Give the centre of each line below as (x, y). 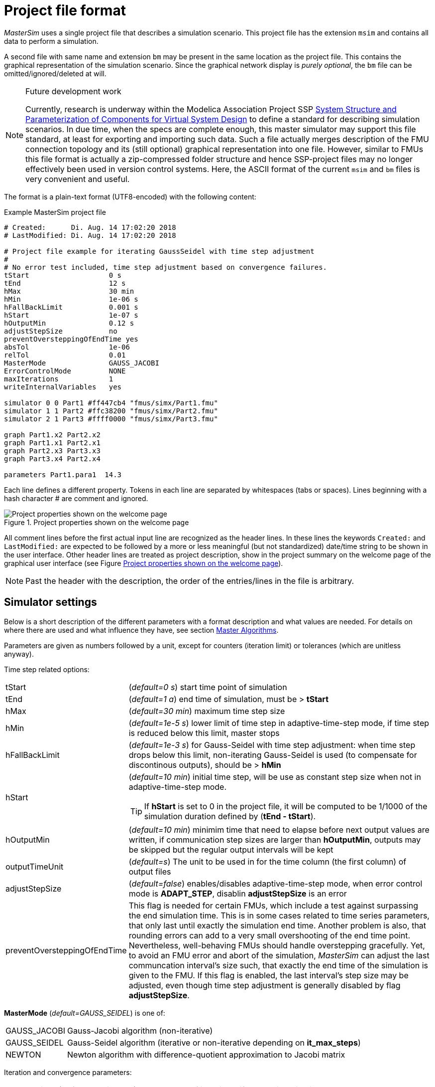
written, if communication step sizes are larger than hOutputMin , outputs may (275, 839)
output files (150, 871)
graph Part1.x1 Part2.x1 (52, 443)
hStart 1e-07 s (71, 315)
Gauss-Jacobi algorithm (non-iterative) (140, 1030)
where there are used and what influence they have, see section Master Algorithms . (141, 630)
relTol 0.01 (65, 355)
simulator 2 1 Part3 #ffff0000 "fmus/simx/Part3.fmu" (111, 419)
